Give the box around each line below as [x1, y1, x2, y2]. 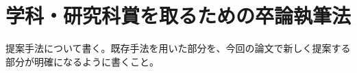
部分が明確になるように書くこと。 [5, 54, 159, 68]
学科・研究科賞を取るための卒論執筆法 [5, 1, 352, 29]
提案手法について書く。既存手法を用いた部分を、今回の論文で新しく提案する [5, 41, 351, 55]
